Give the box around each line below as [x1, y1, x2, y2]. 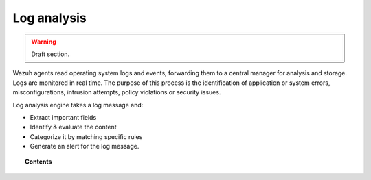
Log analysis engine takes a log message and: [12, 101, 144, 109]
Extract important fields [30, 113, 97, 121]
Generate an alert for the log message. [30, 142, 139, 151]
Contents [25, 157, 52, 166]
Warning [31, 38, 56, 46]
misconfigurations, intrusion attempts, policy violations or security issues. [12, 88, 221, 97]
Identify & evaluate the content [30, 123, 117, 131]
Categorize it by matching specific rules [30, 132, 143, 140]
